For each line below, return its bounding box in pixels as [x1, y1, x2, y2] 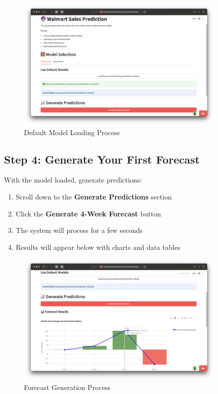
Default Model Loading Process [24, 127, 120, 137]
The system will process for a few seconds [15, 225, 143, 235]
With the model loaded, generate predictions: [4, 175, 142, 185]
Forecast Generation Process [24, 382, 110, 392]
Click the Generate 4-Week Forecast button [15, 208, 161, 218]
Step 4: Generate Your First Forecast [4, 151, 200, 167]
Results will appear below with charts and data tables [15, 241, 181, 252]
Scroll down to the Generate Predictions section [15, 191, 172, 201]
